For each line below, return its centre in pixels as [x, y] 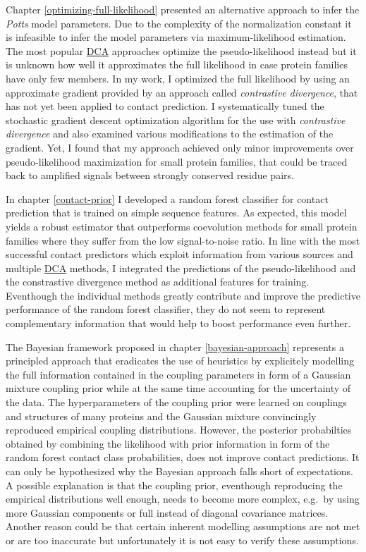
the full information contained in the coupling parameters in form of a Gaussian [178, 374]
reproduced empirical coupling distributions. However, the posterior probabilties [179, 430]
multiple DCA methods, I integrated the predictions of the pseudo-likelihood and [181, 268]
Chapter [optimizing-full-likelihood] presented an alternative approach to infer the [183, 9]
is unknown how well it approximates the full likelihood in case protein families [177, 65]
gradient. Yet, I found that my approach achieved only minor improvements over [180, 147]
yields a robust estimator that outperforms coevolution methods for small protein [182, 226]
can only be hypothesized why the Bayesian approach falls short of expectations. [179, 471]
